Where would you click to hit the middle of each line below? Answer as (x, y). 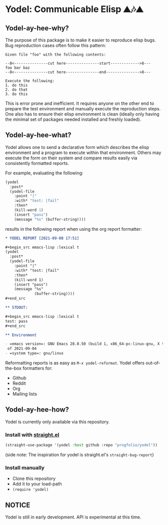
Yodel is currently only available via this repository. (57, 422)
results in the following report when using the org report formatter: (74, 229)
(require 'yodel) (30, 490)
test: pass (16, 321)
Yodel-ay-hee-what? (38, 135)
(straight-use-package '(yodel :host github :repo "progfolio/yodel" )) (81, 445)
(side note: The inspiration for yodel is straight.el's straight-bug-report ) (79, 455)
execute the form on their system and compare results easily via (71, 158)
